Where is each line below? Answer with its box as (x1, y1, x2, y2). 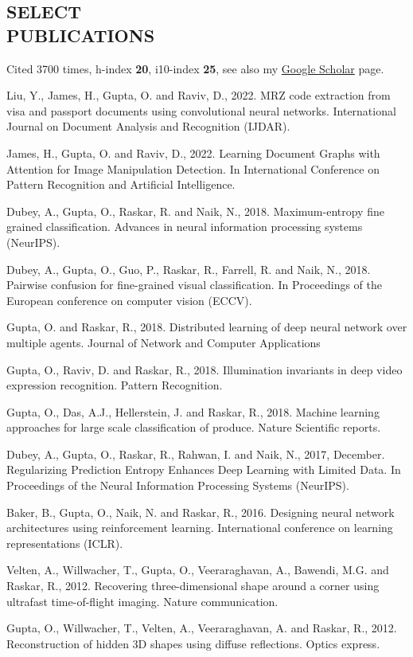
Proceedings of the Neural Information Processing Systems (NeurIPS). (6, 477, 349, 494)
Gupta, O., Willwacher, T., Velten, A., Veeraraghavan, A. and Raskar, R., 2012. (6, 620, 397, 636)
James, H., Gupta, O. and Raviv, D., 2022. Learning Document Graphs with (6, 144, 380, 161)
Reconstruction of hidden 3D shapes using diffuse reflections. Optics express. (6, 635, 380, 651)
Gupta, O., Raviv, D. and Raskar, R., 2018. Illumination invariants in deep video (6, 361, 403, 377)
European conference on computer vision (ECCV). (6, 291, 252, 308)
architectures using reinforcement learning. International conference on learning (6, 519, 393, 536)
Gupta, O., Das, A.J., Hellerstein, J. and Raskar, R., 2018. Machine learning (6, 403, 380, 420)
